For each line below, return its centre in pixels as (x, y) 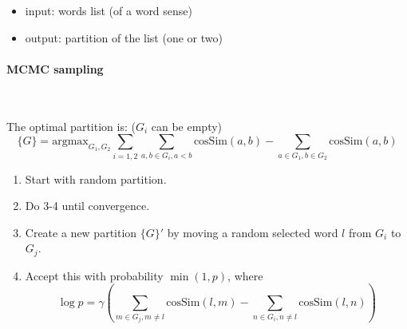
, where (245, 275)
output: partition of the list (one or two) (124, 37)
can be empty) (187, 126)
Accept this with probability (94, 275)
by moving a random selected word (253, 232)
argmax (70, 142)
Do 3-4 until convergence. (87, 206)
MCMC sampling (55, 68)
